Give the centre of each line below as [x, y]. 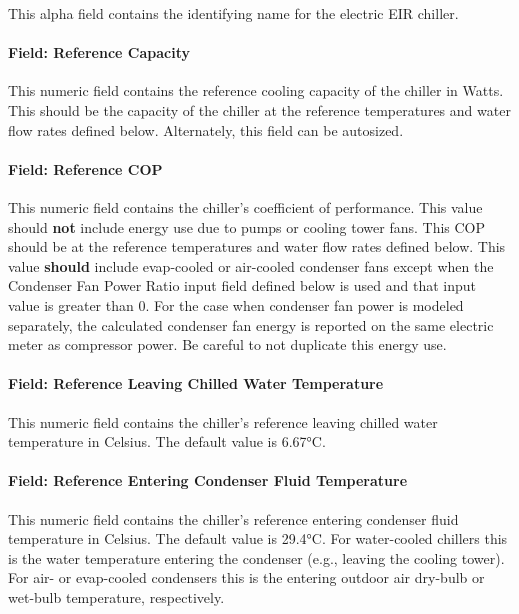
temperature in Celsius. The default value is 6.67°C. [167, 441]
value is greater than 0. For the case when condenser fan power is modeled [236, 304]
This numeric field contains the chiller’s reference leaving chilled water [223, 421]
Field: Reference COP [85, 168]
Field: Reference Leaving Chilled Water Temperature [196, 383]
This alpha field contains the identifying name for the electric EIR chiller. [233, 13]
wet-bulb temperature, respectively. [116, 596]
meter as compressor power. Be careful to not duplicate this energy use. [227, 344]
